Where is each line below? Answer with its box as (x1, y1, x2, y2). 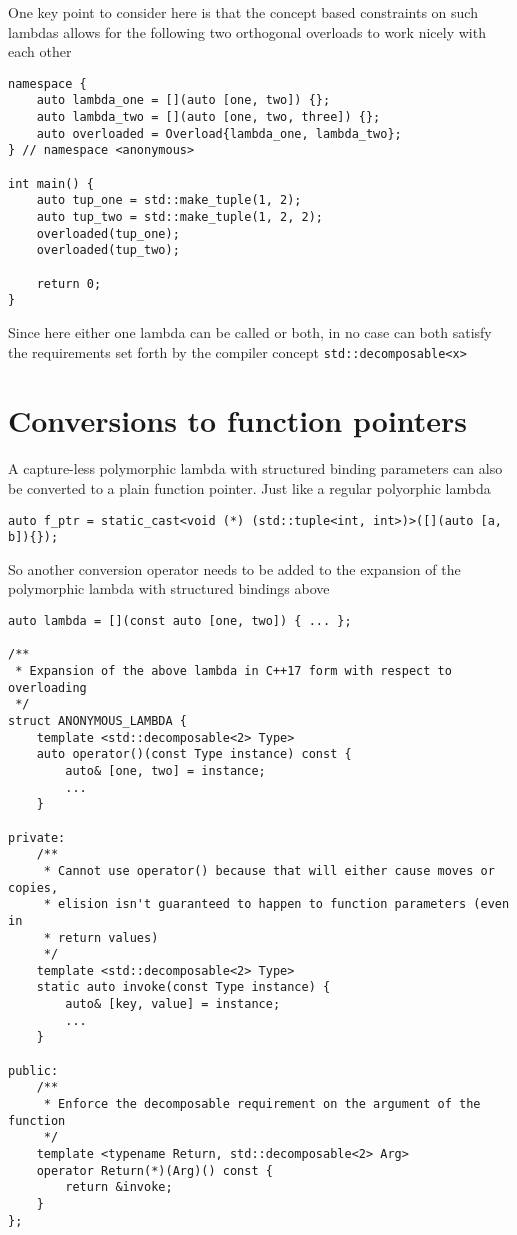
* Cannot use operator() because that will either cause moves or (43, 863, 495, 878)
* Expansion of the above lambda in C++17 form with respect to (15, 664, 452, 678)
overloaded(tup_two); (36, 243, 180, 258)
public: (8, 1063, 59, 1078)
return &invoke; (65, 1180, 173, 1195)
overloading (8, 680, 87, 695)
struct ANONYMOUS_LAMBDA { (8, 713, 187, 728)
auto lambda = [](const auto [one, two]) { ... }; (8, 614, 352, 629)
